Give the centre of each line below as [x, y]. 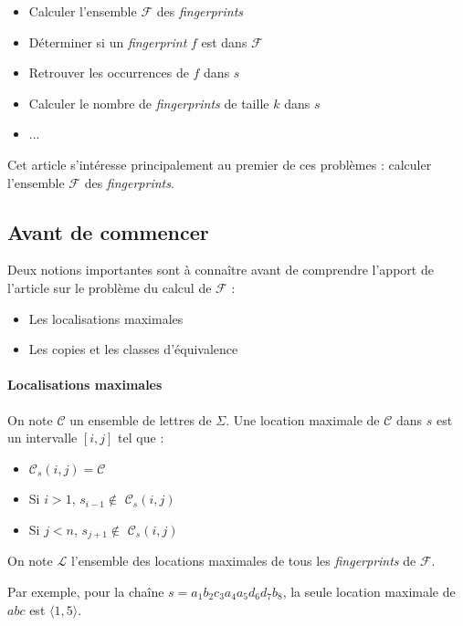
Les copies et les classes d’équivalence [133, 349]
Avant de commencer [108, 231]
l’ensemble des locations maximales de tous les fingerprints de [243, 561]
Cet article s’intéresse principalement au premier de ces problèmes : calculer [220, 164]
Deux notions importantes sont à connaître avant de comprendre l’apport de [221, 270]
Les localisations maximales [106, 318]
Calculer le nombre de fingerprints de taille [149, 103]
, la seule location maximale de [369, 591]
